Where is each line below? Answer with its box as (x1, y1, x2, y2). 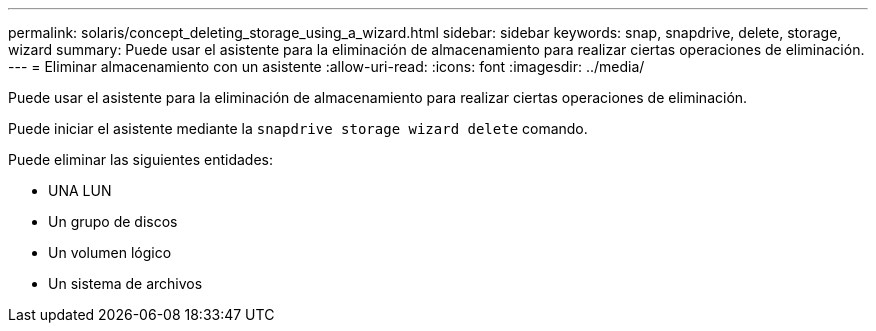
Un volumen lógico (48, 244, 172, 261)
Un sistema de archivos (48, 275, 203, 292)
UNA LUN (48, 182, 112, 199)
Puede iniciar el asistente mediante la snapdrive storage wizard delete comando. (8, 120, 588, 137)
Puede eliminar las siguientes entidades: (8, 151, 273, 168)
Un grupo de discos (48, 213, 178, 230)
